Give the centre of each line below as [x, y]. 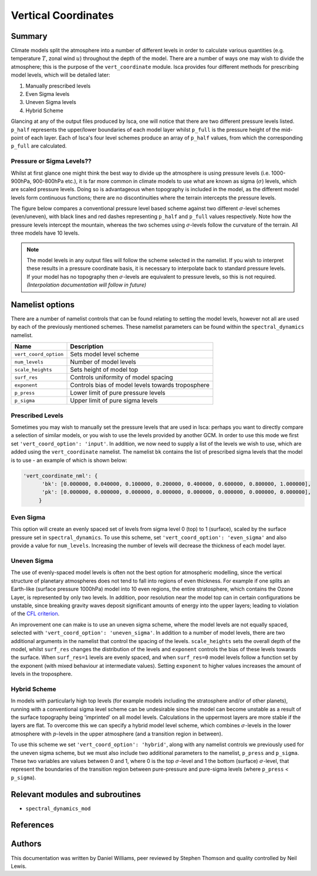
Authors [26, 844]
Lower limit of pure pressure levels [118, 393]
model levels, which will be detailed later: [60, 75]
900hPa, [21, 181]
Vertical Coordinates [62, 15]
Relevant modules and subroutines [76, 794]
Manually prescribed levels [58, 86]
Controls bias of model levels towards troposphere [140, 385]
